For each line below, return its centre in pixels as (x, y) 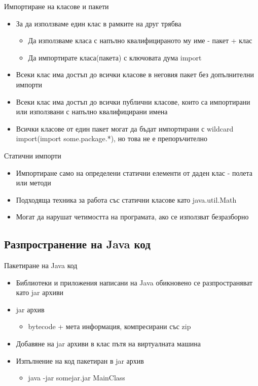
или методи (33, 183)
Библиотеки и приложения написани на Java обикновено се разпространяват (134, 282)
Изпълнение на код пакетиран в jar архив (80, 360)
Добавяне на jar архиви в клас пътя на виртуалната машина (108, 344)
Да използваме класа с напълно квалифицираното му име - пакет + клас (140, 40)
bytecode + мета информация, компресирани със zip (109, 326)
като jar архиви (40, 292)
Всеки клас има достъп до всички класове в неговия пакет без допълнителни (135, 74)
